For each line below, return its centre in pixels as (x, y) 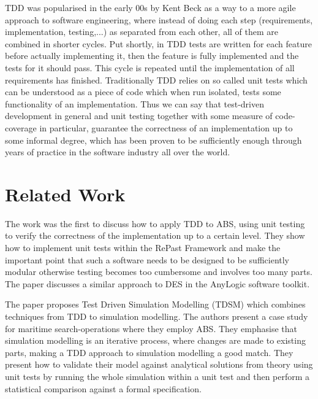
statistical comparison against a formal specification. (103, 388)
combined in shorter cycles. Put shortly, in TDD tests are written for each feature (158, 43)
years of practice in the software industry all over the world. (118, 152)
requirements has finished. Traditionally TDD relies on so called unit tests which (156, 79)
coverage (21, 127)
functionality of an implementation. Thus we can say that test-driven (134, 103)
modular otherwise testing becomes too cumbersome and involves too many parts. (159, 272)
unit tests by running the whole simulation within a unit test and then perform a (157, 376)
